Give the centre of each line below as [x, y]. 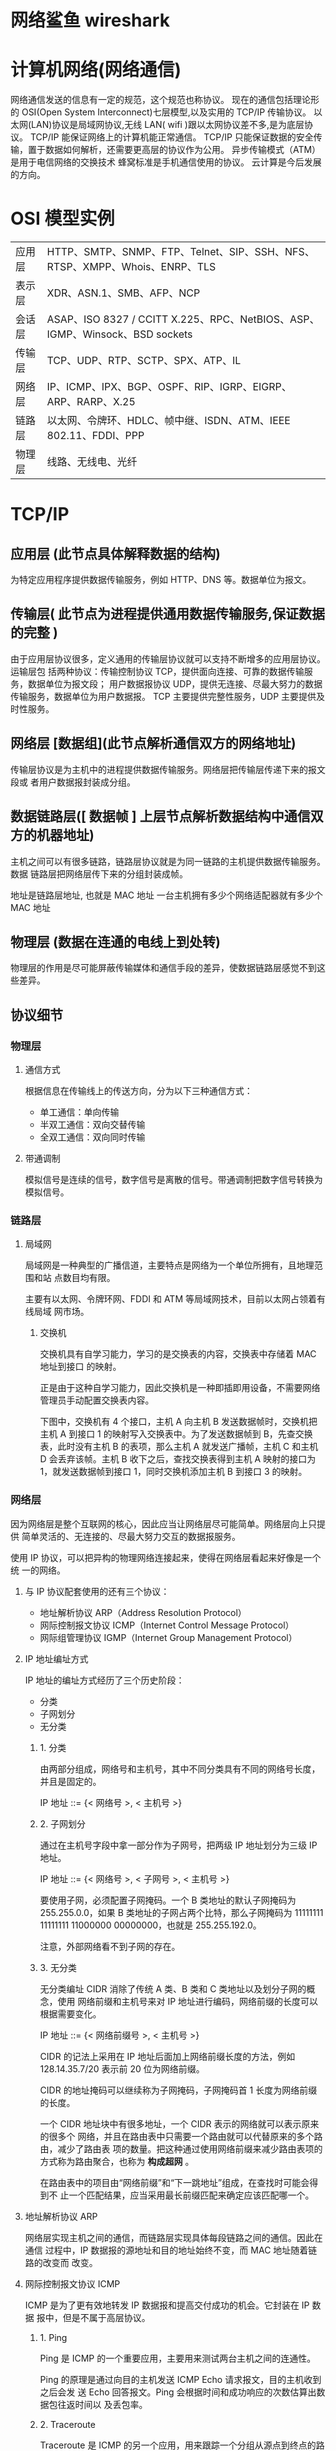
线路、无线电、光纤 [92, 462]
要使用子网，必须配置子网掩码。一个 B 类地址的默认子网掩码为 [168, 1900]
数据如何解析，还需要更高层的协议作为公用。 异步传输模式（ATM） [183, 150]
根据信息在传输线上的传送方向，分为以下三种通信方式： [138, 1090]
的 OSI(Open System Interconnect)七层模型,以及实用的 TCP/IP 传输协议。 [161, 112]
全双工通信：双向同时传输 [92, 1137]
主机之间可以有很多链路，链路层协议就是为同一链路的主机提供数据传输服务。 [168, 861]
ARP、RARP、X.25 [91, 402]
